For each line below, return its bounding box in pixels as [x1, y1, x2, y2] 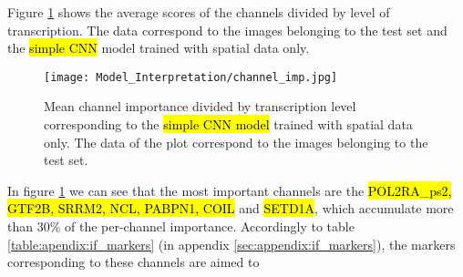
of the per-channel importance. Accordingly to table [65, 217, 355, 235]
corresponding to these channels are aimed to [7, 252, 260, 272]
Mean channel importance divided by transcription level [44, 97, 356, 116]
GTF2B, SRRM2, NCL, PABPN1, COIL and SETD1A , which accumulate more [7, 199, 454, 218]
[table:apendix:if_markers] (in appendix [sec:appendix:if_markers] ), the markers [7, 234, 456, 253]
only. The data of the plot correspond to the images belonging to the [44, 132, 428, 151]
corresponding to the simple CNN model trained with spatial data [44, 115, 413, 134]
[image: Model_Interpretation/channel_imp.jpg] [44, 70, 338, 84]
